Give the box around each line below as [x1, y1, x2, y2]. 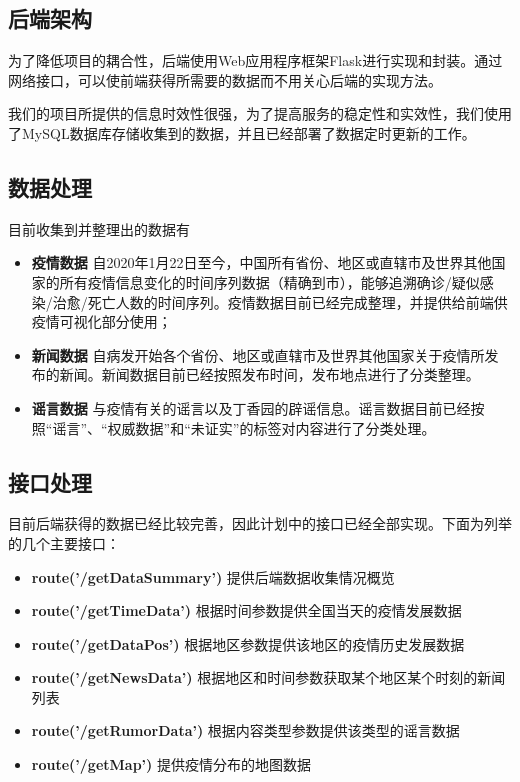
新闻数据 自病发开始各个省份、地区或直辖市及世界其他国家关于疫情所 [31, 344, 485, 365]
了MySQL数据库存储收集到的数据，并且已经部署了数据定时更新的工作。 [8, 122, 476, 143]
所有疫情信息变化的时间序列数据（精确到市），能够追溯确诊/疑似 [59, 271, 480, 292]
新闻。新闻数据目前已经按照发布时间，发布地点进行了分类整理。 [59, 364, 480, 385]
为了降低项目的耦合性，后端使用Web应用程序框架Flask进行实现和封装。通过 [8, 50, 503, 71]
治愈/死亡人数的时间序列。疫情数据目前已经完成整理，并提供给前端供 [52, 291, 508, 312]
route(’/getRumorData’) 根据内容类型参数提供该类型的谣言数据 [31, 720, 460, 741]
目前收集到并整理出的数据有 [8, 218, 190, 239]
